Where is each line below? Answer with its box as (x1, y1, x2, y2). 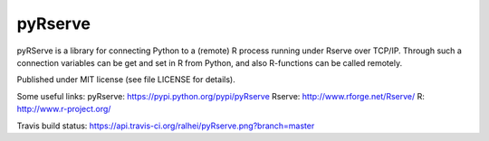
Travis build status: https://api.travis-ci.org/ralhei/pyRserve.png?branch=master (16, 120, 315, 131)
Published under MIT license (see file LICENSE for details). (16, 74, 235, 85)
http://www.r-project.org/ (16, 104, 111, 115)
